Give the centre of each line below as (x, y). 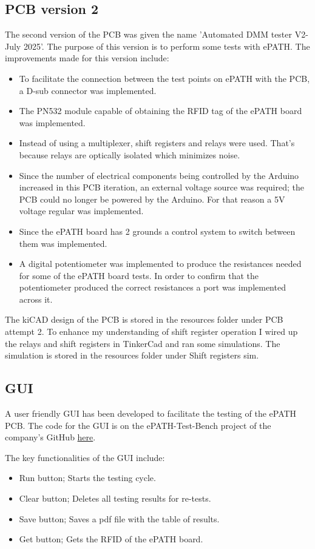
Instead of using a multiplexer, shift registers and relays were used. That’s (157, 143)
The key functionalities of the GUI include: (85, 457)
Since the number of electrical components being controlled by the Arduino (159, 175)
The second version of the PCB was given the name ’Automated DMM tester (149, 34)
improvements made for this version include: (87, 58)
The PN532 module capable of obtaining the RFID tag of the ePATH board (161, 111)
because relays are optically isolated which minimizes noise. (130, 154)
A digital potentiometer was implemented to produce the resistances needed (160, 264)
